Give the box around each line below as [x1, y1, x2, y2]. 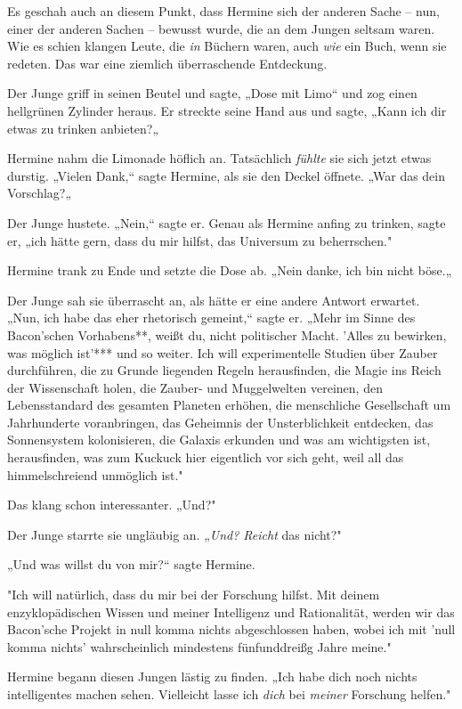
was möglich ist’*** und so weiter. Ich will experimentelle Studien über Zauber [7, 343, 438, 362]
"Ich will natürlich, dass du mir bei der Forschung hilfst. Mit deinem [7, 585, 380, 604]
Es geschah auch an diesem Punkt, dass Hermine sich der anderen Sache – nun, [7, 2, 440, 20]
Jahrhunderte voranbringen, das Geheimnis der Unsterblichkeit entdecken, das [7, 412, 434, 431]
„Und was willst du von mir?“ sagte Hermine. [7, 555, 255, 574]
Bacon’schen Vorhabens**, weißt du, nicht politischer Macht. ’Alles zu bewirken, [7, 325, 447, 344]
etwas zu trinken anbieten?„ [7, 118, 159, 137]
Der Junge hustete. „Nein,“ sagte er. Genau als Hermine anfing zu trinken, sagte [7, 213, 446, 232]
